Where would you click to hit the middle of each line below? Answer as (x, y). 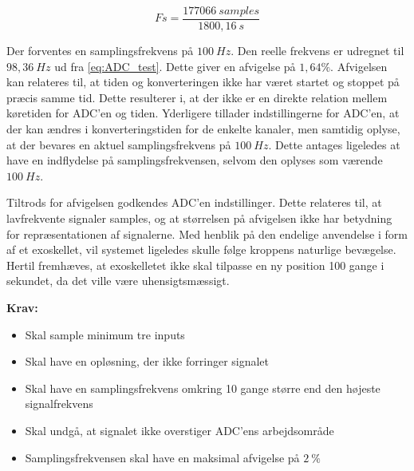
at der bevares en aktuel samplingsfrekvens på (119, 144)
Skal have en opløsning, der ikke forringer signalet (147, 361)
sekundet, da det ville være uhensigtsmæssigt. (118, 281)
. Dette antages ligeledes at (334, 144)
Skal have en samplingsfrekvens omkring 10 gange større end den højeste (203, 388)
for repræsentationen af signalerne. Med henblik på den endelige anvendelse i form (207, 234)
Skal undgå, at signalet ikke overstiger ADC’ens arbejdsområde (179, 430)
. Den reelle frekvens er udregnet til (317, 51)
